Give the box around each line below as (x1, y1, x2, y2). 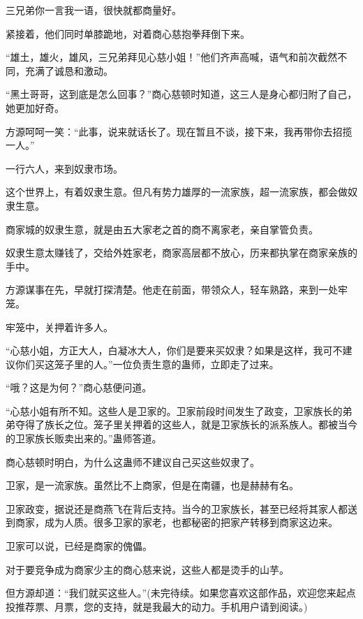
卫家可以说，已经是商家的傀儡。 (6, 539, 152, 553)
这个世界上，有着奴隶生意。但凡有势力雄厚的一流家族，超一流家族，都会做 (6, 184, 348, 199)
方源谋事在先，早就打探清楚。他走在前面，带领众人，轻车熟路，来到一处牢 (6, 282, 348, 297)
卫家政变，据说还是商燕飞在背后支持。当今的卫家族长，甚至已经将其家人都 (6, 501, 348, 516)
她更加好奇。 (6, 100, 64, 115)
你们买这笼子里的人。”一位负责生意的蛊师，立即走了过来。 (15, 356, 279, 371)
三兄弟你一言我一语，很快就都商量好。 (6, 3, 181, 17)
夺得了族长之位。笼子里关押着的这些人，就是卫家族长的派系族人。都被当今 (15, 417, 357, 432)
